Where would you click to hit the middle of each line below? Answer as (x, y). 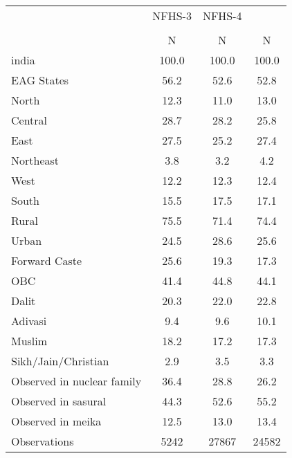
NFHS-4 (222, 16)
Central (29, 120)
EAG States (40, 80)
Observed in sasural (59, 401)
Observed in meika (56, 421)
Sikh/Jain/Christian (60, 361)
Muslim (29, 341)
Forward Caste (47, 260)
